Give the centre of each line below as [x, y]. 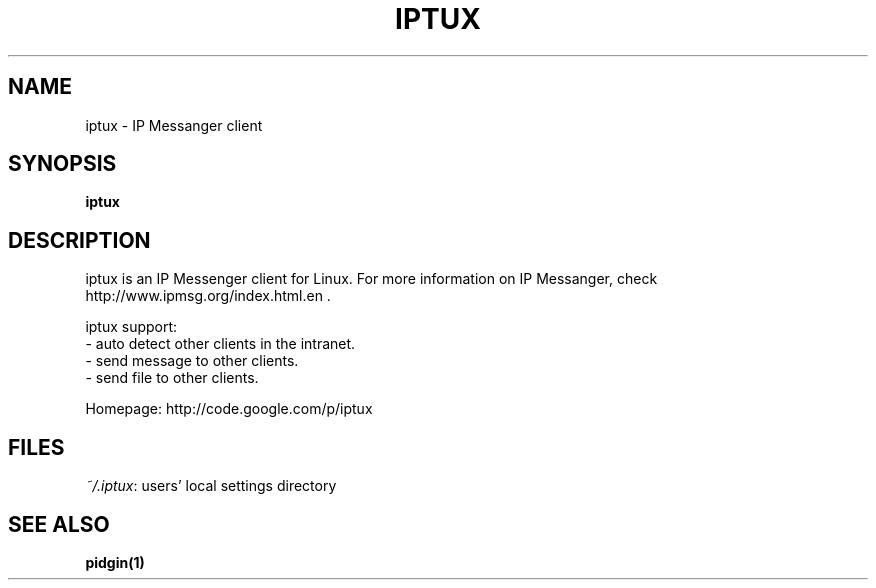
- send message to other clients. [192, 361]
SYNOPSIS [62, 164]
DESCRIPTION [79, 240]
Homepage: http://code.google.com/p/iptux [229, 409]
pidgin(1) [115, 562]
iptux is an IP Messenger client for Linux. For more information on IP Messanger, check [371, 279]
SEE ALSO [59, 524]
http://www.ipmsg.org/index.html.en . [208, 296]
